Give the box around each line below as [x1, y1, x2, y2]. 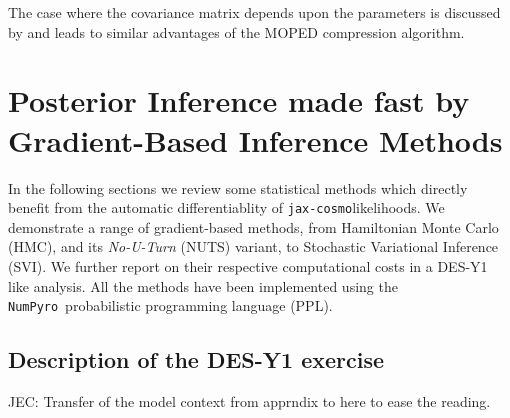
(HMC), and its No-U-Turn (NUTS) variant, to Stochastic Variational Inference [8, 236, 499, 257]
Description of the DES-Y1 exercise [8, 344, 385, 375]
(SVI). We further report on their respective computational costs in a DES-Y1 [8, 255, 488, 276]
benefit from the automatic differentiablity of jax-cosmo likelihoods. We [8, 197, 445, 218]
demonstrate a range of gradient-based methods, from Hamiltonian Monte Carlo [8, 216, 499, 237]
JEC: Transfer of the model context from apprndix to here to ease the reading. [8, 390, 491, 411]
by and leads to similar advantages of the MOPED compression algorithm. [8, 21, 465, 42]
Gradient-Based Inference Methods [8, 119, 503, 160]
